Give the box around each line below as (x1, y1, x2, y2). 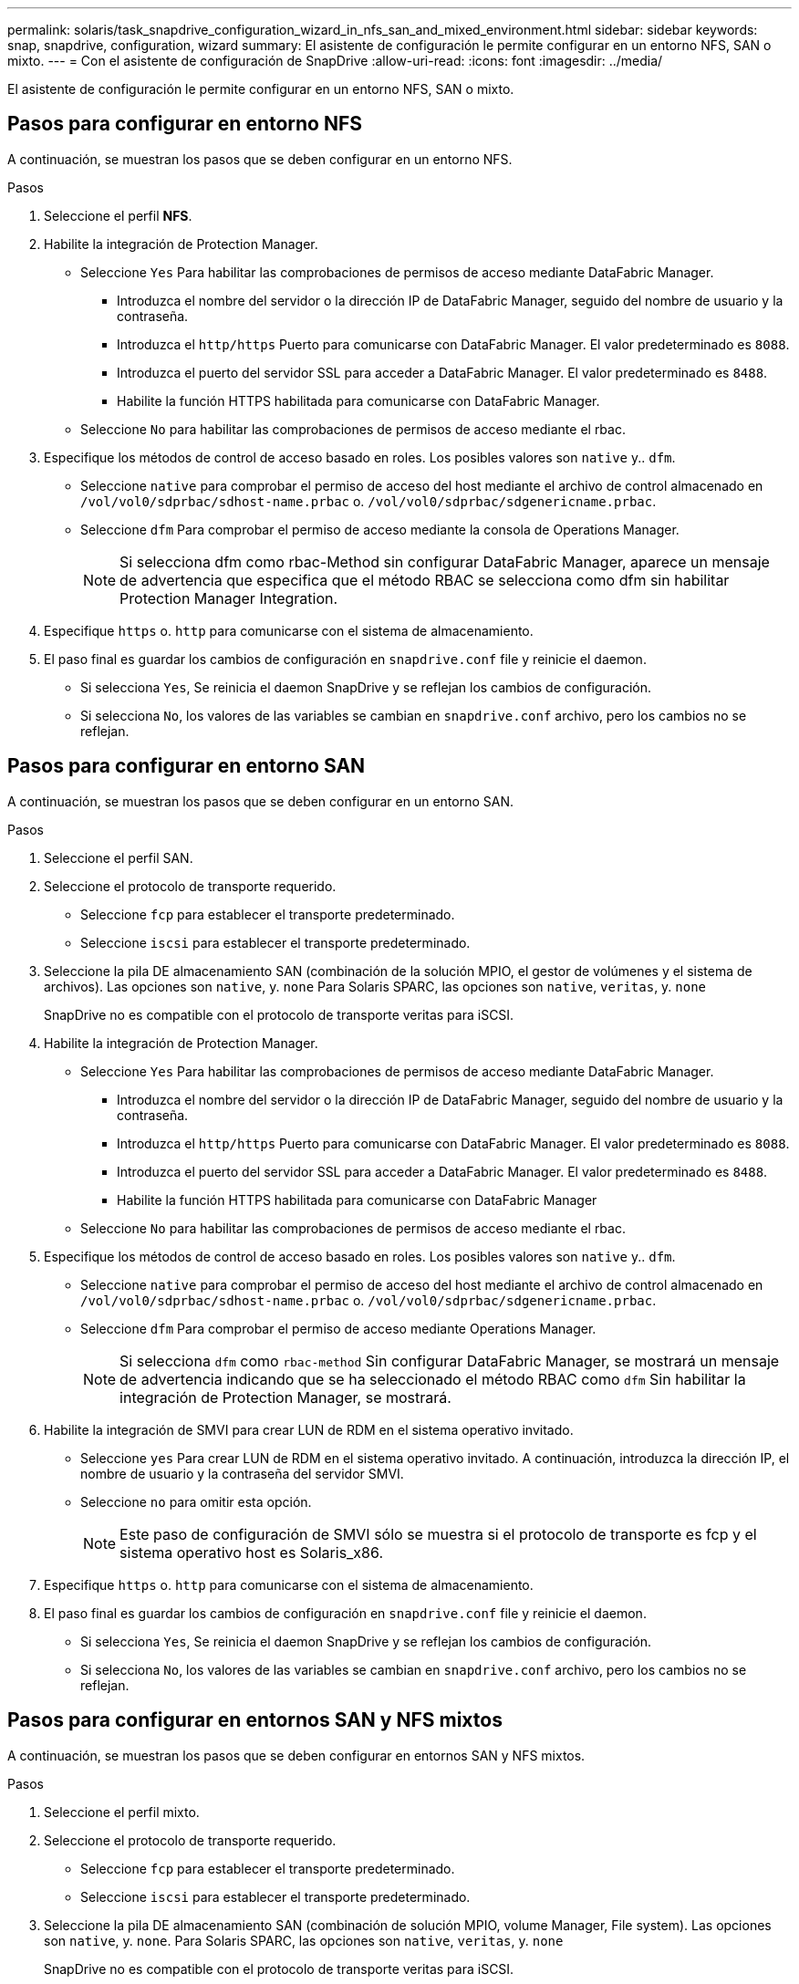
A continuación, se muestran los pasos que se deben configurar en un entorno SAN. (7, 793, 514, 809)
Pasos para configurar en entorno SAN (7, 754, 366, 778)
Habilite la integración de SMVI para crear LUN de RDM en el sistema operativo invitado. (44, 1421, 574, 1438)
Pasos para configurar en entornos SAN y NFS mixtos (7, 1709, 503, 1732)
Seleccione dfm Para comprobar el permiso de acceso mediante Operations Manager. (80, 1320, 597, 1336)
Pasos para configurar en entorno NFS (7, 112, 363, 136)
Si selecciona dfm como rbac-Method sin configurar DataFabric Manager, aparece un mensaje (119, 552, 770, 571)
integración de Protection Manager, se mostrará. (119, 1387, 451, 1407)
